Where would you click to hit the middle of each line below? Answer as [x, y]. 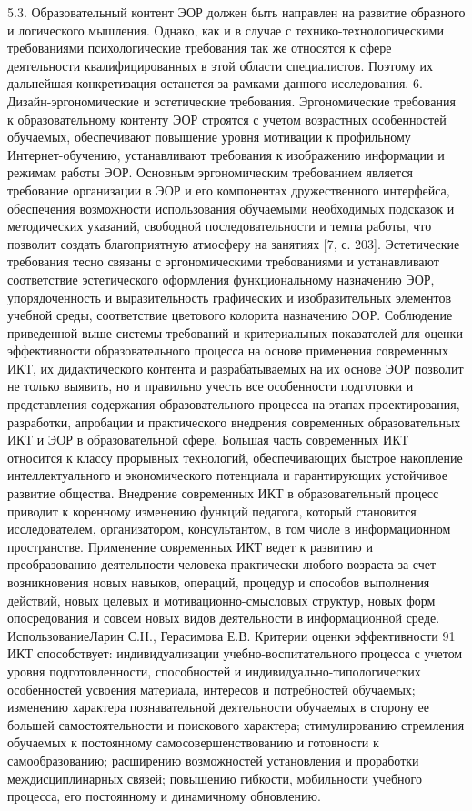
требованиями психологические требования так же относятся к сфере [200, 48]
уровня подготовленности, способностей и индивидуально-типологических [214, 671]
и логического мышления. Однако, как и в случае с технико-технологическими [226, 30]
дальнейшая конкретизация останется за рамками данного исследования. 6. [215, 83]
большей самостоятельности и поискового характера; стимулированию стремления [236, 724]
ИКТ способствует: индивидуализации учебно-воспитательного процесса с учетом [235, 653]
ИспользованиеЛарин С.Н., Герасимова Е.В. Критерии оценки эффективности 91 [231, 635]
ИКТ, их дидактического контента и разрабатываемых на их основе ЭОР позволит [236, 368]
